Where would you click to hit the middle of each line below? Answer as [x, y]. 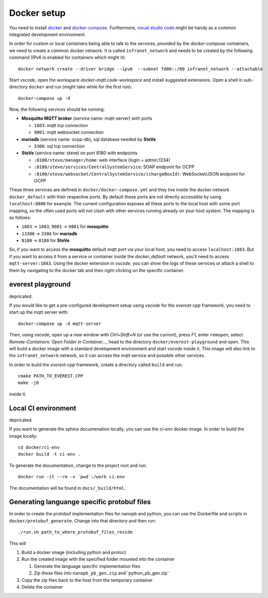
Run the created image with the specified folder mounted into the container [98, 559]
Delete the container [42, 587]
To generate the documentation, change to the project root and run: [78, 465]
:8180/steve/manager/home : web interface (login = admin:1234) [102, 160]
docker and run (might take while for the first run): [80, 87]
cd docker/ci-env [39, 447]
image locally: [23, 436]
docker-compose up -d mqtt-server [60, 323]
